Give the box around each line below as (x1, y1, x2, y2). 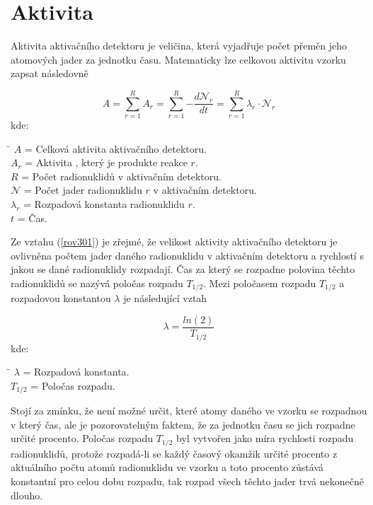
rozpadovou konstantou (11, 291, 111, 306)
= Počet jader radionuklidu (23, 182, 142, 197)
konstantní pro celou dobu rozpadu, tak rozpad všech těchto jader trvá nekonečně (11, 474, 364, 488)
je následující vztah (123, 291, 207, 306)
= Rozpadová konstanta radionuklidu (23, 197, 185, 211)
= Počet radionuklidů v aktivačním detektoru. (21, 168, 222, 183)
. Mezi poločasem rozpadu (203, 275, 316, 290)
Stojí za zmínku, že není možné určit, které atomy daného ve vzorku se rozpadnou (11, 403, 367, 418)
